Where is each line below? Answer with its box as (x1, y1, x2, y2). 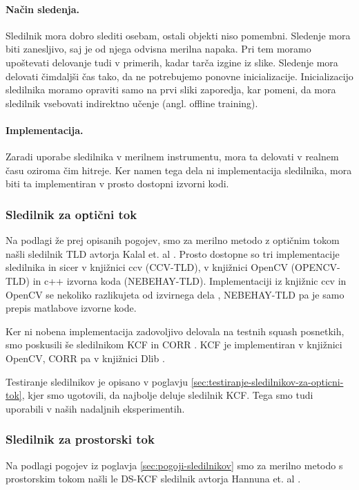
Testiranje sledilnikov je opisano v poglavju (6, 374, 188, 388)
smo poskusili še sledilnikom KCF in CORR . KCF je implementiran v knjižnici (6, 337, 342, 352)
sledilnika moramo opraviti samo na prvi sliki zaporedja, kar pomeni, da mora (6, 82, 336, 97)
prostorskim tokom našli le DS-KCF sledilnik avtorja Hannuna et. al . (6, 471, 301, 486)
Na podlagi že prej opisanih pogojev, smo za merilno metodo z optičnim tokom (6, 233, 340, 247)
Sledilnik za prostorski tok (6, 431, 155, 448)
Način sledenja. (6, 1, 80, 16)
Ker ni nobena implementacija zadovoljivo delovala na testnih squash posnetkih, (6, 323, 345, 338)
